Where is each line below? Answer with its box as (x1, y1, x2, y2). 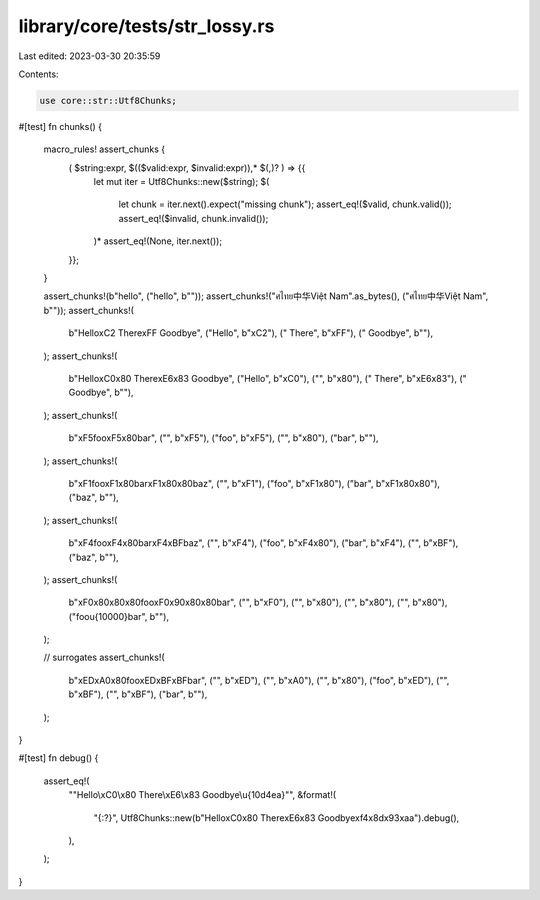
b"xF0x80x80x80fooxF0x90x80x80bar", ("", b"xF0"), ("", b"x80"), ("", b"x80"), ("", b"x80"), (68, 596, 448, 609)
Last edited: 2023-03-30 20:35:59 (18, 50, 161, 62)
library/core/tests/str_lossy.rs (18, 15, 275, 37)
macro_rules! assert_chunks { (43, 143, 165, 155)
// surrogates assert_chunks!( (43, 651, 165, 664)
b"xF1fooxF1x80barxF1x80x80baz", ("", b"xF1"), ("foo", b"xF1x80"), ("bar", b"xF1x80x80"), (68, 477, 440, 489)
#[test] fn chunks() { (18, 120, 102, 132)
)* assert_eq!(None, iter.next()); (93, 235, 223, 247)
